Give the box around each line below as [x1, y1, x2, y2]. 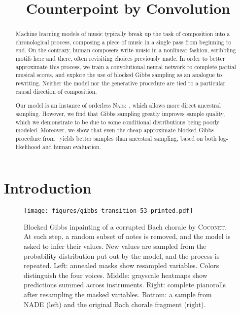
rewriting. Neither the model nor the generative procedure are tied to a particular [15, 79, 226, 87]
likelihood [15, 142, 41, 151]
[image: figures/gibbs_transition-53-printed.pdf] [24, 207, 193, 215]
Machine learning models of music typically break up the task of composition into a [15, 30, 230, 38]
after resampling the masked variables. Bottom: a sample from [24, 289, 212, 299]
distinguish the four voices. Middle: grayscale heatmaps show [24, 270, 207, 280]
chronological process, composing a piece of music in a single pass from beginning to [15, 38, 232, 46]
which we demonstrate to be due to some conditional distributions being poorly [15, 117, 220, 126]
